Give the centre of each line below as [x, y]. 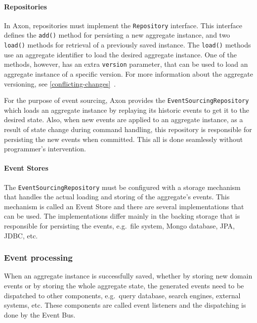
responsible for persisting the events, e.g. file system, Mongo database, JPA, [120, 226]
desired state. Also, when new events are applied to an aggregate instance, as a [124, 119]
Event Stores [26, 168]
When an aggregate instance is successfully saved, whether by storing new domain [128, 276]
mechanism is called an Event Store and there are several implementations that [124, 206]
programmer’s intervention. [45, 149]
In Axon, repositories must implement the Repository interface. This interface [123, 25]
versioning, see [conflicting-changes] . [60, 83]
